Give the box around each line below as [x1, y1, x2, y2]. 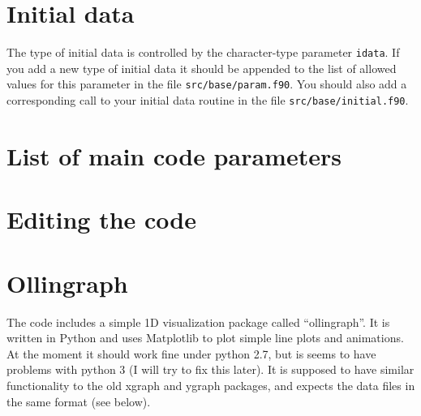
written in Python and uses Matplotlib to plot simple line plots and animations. [6, 329, 404, 346]
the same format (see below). [6, 392, 151, 410]
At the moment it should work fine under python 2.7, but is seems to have [6, 345, 376, 362]
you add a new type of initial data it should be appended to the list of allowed [6, 59, 397, 76]
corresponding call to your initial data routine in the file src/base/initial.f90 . [6, 92, 409, 109]
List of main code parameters [6, 139, 342, 172]
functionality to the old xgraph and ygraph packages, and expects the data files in [6, 376, 415, 393]
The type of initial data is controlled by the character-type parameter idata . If [6, 44, 400, 61]
